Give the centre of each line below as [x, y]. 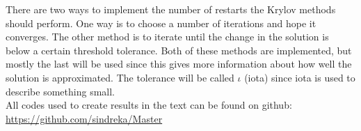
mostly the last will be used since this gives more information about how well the [179, 64]
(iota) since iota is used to [300, 77]
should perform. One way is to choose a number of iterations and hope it [161, 23]
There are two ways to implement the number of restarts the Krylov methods [171, 9]
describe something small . [60, 91]
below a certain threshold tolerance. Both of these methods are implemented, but [179, 50]
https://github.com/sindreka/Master [84, 118]
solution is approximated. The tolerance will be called [120, 77]
